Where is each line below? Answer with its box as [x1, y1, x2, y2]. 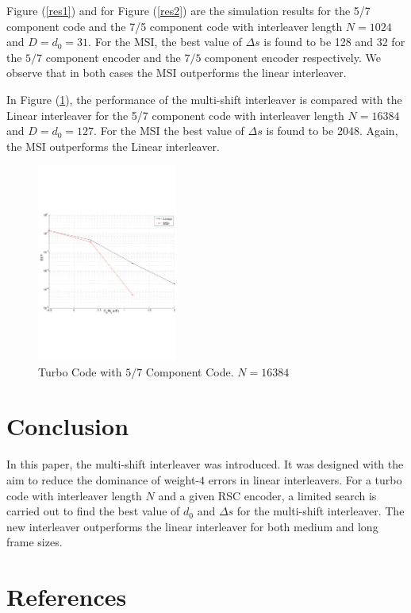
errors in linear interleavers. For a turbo [208, 471, 402, 488]
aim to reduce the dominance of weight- [6, 471, 200, 488]
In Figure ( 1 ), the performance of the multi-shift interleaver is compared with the [6, 91, 402, 107]
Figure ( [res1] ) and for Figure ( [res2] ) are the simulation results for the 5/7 [6, 2, 371, 18]
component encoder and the [45, 48, 181, 65]
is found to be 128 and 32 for [263, 33, 405, 50]
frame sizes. [6, 534, 63, 550]
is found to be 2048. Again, [266, 122, 398, 139]
